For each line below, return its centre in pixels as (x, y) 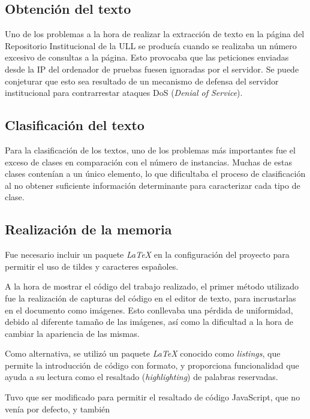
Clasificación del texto (75, 125)
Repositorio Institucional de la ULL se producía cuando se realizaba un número (151, 45)
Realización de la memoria (88, 229)
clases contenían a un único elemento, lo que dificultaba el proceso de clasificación (155, 174)
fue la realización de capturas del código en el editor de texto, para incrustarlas (151, 298)
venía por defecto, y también (58, 409)
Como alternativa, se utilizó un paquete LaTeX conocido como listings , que (143, 353)
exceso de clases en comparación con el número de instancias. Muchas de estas (148, 162)
